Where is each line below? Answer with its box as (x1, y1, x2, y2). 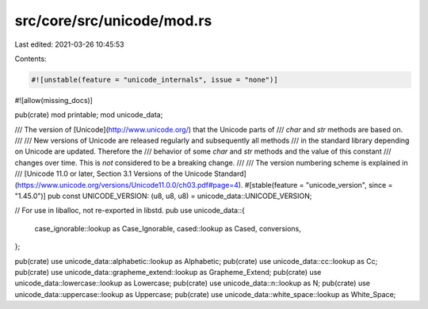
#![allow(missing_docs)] (14, 95, 93, 105)
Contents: (14, 54, 47, 63)
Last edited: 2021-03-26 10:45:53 (14, 40, 124, 49)
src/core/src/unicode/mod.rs (14, 12, 212, 29)
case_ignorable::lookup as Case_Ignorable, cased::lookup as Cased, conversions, (34, 223, 301, 233)
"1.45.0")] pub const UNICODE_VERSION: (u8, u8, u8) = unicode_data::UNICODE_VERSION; (14, 191, 312, 201)
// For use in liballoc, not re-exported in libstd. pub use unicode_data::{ (14, 206, 245, 216)
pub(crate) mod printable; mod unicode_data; (14, 110, 163, 120)
